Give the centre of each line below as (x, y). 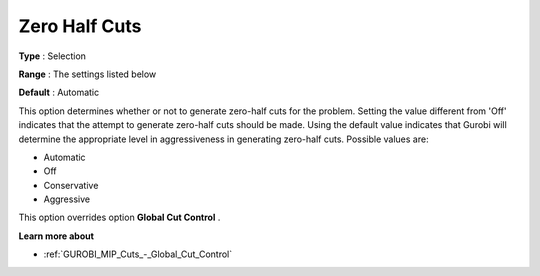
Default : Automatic (59, 92)
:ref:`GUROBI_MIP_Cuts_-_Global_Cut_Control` (138, 254)
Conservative (71, 185)
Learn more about (56, 236)
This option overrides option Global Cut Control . (119, 217)
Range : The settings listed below (87, 74)
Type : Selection (52, 56)
